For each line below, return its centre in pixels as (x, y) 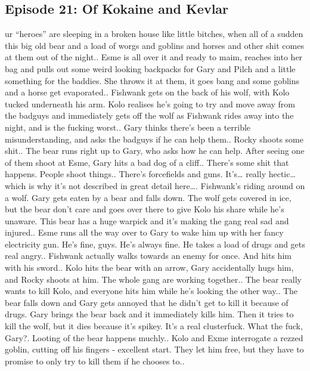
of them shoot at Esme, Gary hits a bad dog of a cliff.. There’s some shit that (147, 162)
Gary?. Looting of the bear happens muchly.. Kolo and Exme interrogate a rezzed (154, 337)
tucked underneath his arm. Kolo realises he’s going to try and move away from (150, 103)
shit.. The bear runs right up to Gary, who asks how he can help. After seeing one (155, 151)
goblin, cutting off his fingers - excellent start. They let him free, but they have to (154, 349)
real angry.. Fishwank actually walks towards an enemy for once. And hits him (148, 256)
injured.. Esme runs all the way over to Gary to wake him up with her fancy (144, 232)
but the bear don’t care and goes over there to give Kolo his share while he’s (145, 209)
